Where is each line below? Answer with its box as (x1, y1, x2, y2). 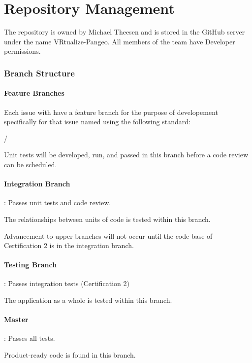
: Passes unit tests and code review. (4, 197, 111, 208)
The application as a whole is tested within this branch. (4, 295, 172, 305)
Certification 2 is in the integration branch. (4, 240, 134, 251)
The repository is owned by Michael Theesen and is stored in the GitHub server (4, 27, 245, 37)
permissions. (4, 46, 41, 56)
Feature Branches (4, 88, 64, 98)
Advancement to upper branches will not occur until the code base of (4, 230, 213, 241)
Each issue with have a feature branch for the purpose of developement (4, 107, 218, 117)
